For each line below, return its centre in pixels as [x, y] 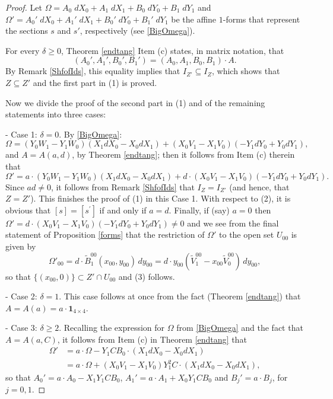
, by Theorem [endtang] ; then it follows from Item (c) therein [183, 154]
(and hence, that [259, 186]
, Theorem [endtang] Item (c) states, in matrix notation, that [172, 50]
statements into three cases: [56, 114]
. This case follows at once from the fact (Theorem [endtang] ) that [180, 296]
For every [23, 50]
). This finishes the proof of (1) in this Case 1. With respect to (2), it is [161, 198]
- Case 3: [21, 328]
